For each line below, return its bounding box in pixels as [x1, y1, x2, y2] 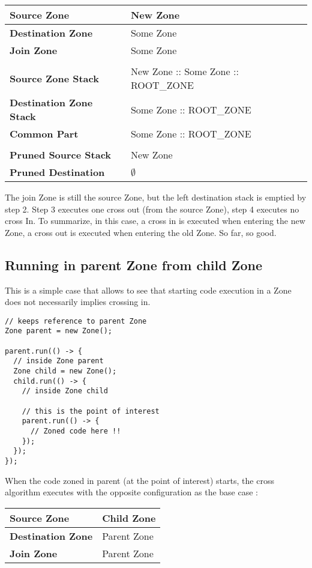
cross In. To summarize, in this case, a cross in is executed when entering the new [5, 214, 305, 227]
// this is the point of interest [22, 406, 160, 415]
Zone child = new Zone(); [13, 367, 117, 376]
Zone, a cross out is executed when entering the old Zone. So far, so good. [5, 226, 277, 238]
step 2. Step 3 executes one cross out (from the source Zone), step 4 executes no [5, 202, 299, 215]
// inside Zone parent [13, 357, 104, 366]
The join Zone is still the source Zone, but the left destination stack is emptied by [5, 191, 307, 203]
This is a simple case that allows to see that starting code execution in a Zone [5, 283, 292, 296]
